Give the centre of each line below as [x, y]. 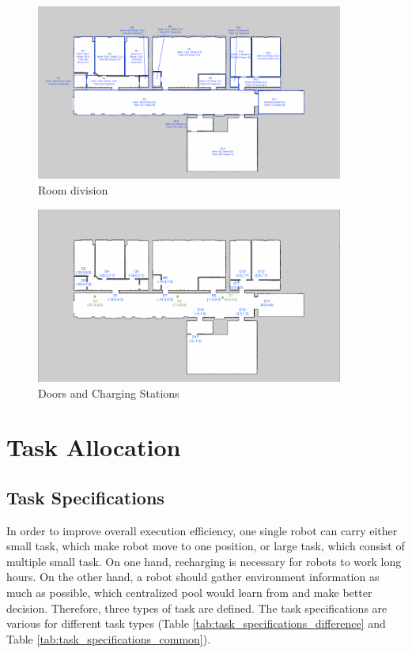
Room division [73, 189]
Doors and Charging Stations [109, 393]
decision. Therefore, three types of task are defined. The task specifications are [197, 608]
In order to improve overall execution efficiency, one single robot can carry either [202, 530]
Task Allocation [94, 447]
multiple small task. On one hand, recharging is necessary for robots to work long [204, 561]
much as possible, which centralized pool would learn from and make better [189, 593]
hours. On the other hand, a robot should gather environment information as [193, 577]
